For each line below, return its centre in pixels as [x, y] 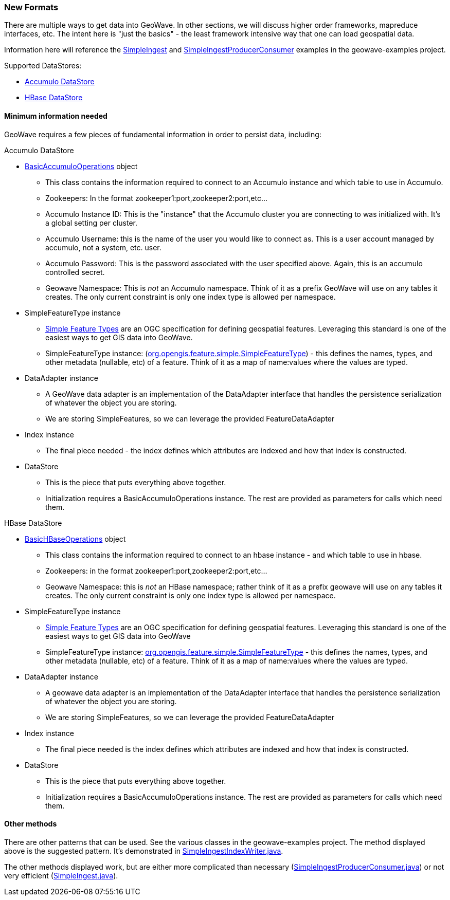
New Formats [31, 7]
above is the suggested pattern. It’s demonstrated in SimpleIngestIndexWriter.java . [144, 851]
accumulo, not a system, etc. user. [103, 247]
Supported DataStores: [43, 66]
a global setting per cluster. [91, 223]
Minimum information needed [56, 116]
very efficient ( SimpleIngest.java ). [61, 875]
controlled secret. [75, 272]
